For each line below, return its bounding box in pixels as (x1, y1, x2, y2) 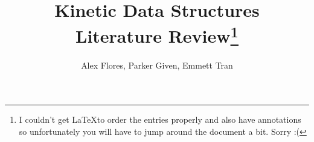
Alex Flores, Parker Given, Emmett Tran (81, 58, 233, 71)
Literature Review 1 (75, 21, 239, 48)
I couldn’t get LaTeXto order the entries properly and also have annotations (19, 113, 301, 126)
